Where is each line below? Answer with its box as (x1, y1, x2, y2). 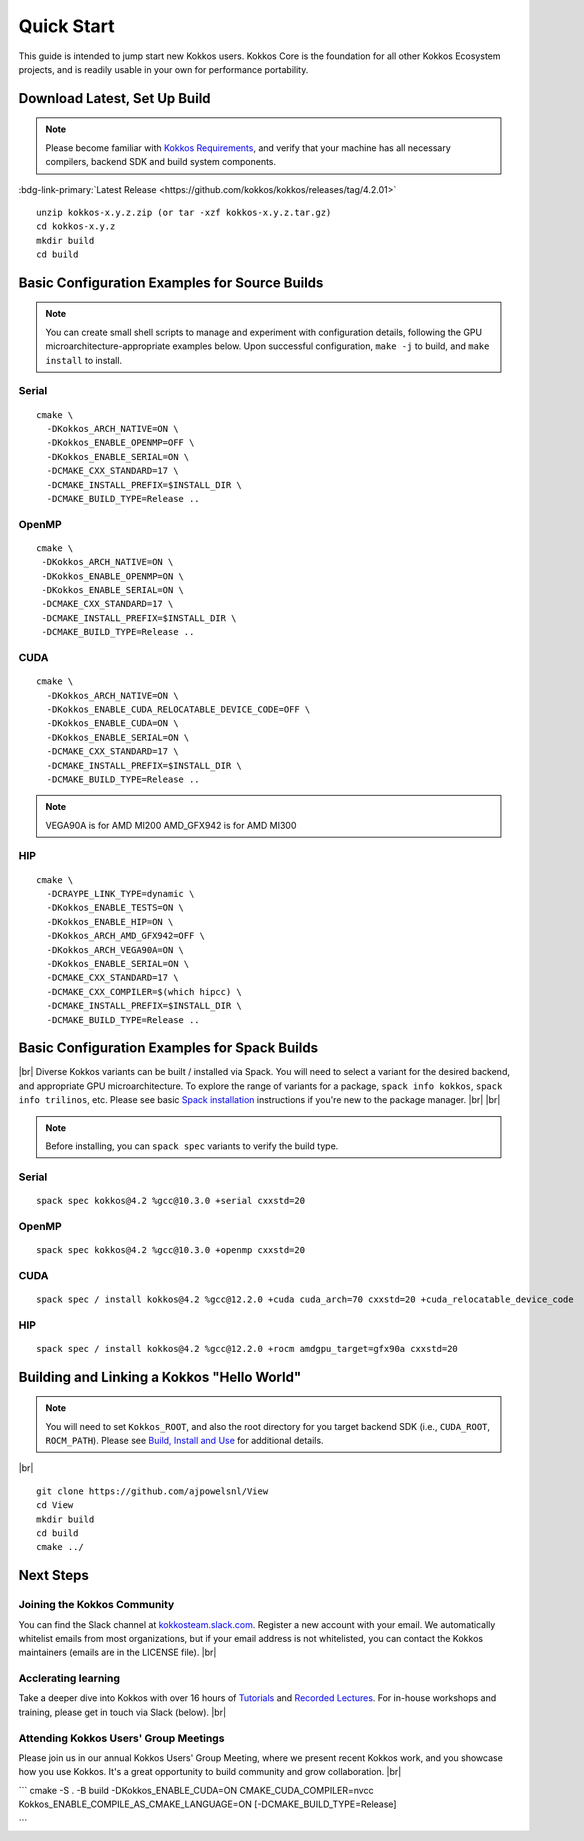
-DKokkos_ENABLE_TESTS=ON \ (46, 902, 185, 914)
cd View (36, 1500, 74, 1511)
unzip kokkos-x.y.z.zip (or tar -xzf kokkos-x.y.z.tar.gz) (36, 206, 332, 218)
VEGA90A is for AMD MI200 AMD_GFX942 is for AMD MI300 (45, 819, 297, 831)
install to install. (45, 354, 123, 366)
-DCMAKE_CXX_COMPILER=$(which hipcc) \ (46, 986, 242, 997)
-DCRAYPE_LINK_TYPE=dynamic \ (46, 888, 195, 900)
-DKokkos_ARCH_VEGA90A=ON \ (46, 944, 185, 955)
